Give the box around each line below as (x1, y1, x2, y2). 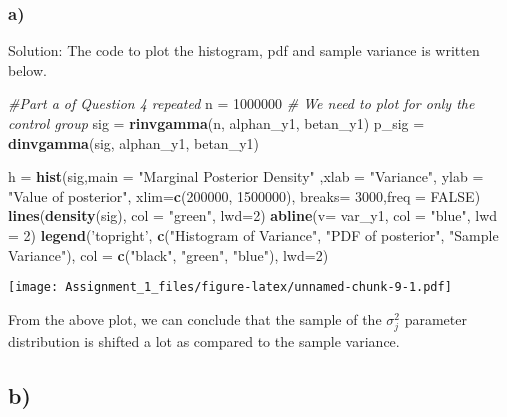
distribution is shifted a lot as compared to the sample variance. (8, 330, 400, 351)
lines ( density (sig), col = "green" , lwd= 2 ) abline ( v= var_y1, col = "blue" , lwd (8, 205, 498, 226)
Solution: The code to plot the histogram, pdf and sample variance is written (8, 40, 480, 61)
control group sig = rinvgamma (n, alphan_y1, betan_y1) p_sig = (8, 113, 425, 133)
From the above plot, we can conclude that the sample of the (8, 308, 382, 329)
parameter (404, 308, 467, 329)
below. (8, 59, 47, 80)
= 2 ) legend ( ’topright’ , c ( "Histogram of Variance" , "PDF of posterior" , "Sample (8, 224, 499, 245)
